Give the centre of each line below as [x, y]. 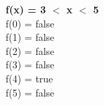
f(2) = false [30, 50]
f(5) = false [30, 92]
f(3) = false [30, 64]
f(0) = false [30, 23]
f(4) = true [30, 78]
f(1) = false [30, 37]
